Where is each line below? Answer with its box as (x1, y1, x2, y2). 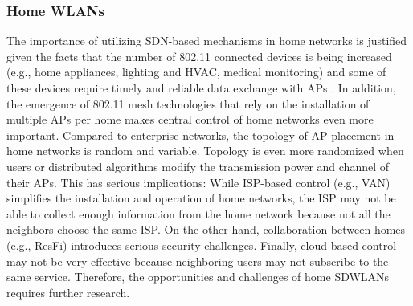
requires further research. (6, 284, 130, 300)
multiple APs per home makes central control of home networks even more (6, 111, 374, 128)
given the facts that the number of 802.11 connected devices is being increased (6, 47, 392, 64)
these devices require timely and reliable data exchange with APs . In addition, (6, 80, 396, 96)
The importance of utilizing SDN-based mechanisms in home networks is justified (6, 32, 407, 49)
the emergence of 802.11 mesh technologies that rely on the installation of (6, 95, 370, 112)
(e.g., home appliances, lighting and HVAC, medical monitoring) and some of (6, 63, 386, 80)
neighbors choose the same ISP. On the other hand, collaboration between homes (6, 221, 406, 238)
